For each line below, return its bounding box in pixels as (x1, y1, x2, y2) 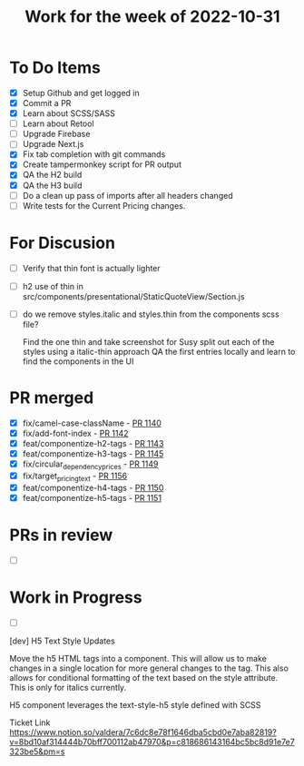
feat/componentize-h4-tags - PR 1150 (22, 482, 164, 493)
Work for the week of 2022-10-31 (25, 6, 280, 27)
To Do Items (9, 57, 102, 78)
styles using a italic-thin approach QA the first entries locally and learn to (22, 346, 296, 357)
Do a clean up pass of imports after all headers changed (22, 190, 233, 201)
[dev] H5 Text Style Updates (9, 635, 115, 646)
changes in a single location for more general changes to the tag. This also (9, 663, 289, 673)
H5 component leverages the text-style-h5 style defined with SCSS (9, 699, 261, 710)
